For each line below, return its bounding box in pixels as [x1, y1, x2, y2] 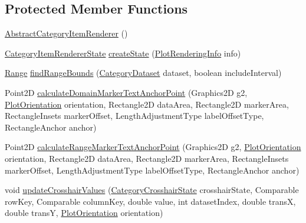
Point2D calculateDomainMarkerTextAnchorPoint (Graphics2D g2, [5, 86, 248, 98]
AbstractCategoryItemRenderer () [5, 27, 128, 39]
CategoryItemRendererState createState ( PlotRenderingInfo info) [5, 46, 241, 59]
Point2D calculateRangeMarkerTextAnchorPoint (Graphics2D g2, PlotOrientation [5, 141, 301, 153]
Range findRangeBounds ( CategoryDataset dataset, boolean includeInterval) [5, 66, 282, 79]
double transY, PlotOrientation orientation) [5, 207, 163, 219]
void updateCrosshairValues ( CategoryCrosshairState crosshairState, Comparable [5, 184, 299, 196]
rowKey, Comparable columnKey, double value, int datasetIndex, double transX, [5, 195, 296, 207]
